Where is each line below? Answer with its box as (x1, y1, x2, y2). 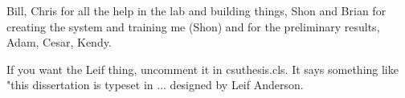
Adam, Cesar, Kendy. (6, 34, 112, 51)
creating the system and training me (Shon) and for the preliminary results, (6, 18, 380, 35)
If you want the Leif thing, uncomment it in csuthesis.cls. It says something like (6, 60, 399, 77)
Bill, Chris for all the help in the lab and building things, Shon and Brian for (6, 2, 387, 18)
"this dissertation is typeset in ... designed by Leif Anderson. (6, 76, 304, 93)
